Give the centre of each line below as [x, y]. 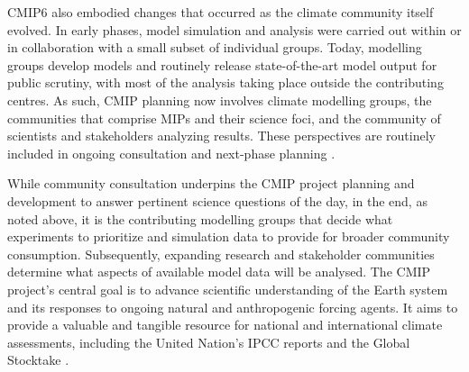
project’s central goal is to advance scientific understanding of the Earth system [228, 289]
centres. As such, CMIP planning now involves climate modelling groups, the [220, 100]
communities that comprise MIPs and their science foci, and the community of [224, 118]
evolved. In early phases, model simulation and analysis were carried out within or [234, 29]
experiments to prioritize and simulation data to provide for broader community [229, 236]
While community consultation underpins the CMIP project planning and [211, 183]
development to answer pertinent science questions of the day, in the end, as [217, 200]
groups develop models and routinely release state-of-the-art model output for [222, 64]
